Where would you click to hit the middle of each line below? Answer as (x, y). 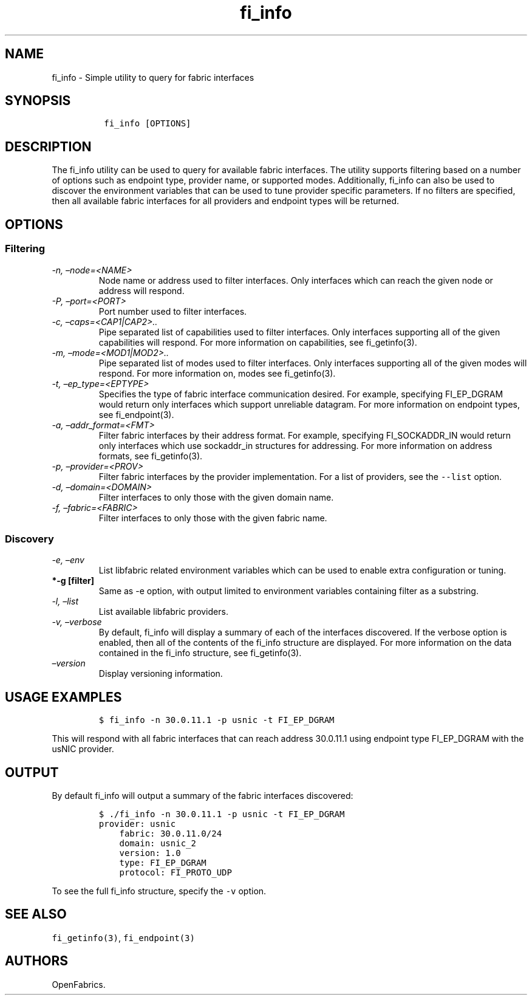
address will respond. (142, 290)
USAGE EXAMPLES (63, 697)
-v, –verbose (77, 622)
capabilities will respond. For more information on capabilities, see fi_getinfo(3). (258, 342)
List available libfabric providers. (163, 612)
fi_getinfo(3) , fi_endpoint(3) (123, 937)
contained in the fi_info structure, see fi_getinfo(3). (200, 653)
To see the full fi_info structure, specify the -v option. (159, 891)
